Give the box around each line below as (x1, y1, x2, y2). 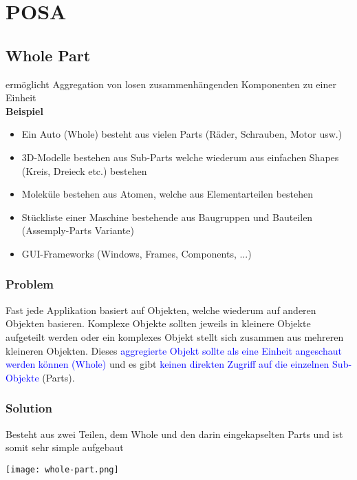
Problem (6, 275, 54, 293)
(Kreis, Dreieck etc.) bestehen (21, 163, 147, 178)
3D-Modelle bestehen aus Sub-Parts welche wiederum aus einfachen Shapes (21, 149, 339, 164)
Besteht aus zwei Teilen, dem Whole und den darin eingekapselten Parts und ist (6, 426, 343, 441)
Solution (6, 399, 52, 417)
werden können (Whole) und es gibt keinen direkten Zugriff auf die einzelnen (6, 357, 329, 371)
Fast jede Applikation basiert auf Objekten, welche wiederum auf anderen (6, 302, 316, 317)
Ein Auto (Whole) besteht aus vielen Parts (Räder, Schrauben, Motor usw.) (21, 127, 343, 141)
